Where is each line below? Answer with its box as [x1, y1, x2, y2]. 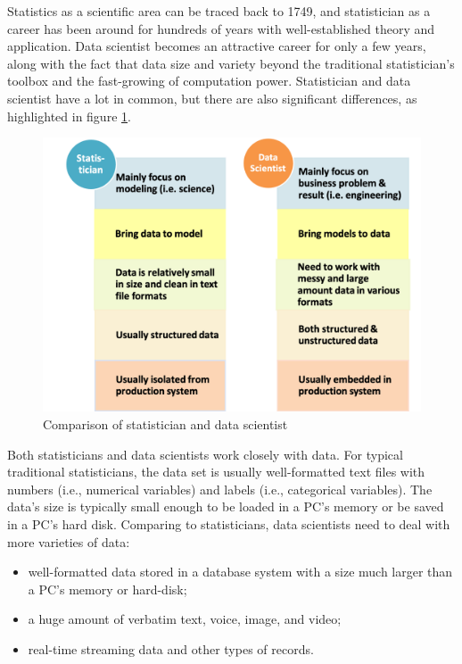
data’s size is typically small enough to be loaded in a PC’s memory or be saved [7, 497, 444, 516]
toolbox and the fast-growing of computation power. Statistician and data [7, 71, 411, 90]
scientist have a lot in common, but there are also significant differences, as [7, 88, 417, 107]
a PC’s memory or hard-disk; [28, 579, 187, 598]
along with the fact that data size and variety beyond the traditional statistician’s [7, 54, 455, 72]
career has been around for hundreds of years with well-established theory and [7, 19, 435, 37]
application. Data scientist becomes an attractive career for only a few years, [7, 37, 426, 55]
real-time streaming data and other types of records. [28, 639, 314, 658]
